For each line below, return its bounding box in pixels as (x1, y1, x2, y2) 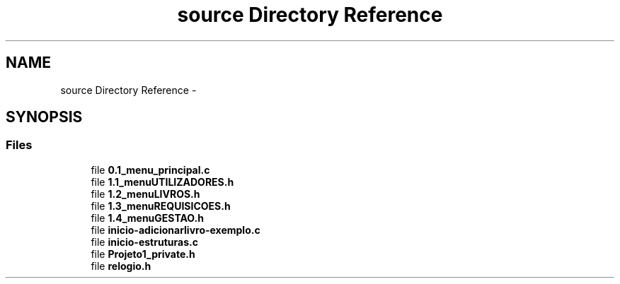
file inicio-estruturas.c (91, 235, 198, 248)
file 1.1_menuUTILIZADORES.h (91, 175, 234, 188)
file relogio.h (91, 259, 151, 272)
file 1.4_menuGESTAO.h (91, 211, 204, 224)
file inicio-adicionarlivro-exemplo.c (91, 223, 260, 236)
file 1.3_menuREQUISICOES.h (91, 199, 231, 212)
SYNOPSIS (6, 108, 83, 126)
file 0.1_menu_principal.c (91, 163, 210, 176)
